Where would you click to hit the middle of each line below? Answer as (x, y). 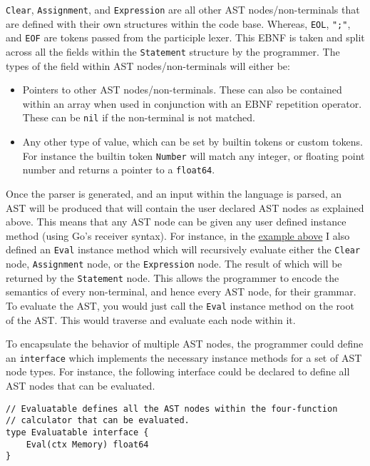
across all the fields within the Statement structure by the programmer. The (173, 51)
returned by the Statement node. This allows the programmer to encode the (173, 277)
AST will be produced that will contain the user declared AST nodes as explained (185, 207)
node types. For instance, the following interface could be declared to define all (178, 371)
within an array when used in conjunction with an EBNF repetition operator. (192, 103)
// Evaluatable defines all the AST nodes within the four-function (172, 409)
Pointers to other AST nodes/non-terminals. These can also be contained (182, 90)
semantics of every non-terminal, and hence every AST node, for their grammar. (181, 292)
